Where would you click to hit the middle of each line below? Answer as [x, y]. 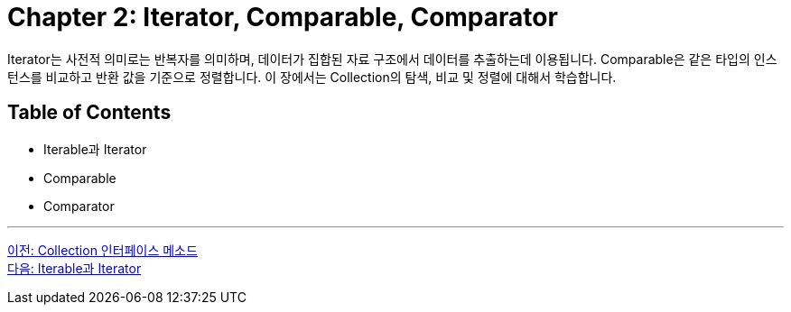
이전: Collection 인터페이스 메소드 [102, 250]
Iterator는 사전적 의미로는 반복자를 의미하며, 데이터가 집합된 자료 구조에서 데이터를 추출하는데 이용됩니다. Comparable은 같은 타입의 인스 [392, 59]
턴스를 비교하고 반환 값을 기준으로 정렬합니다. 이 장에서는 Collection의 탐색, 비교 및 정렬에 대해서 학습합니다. [312, 77]
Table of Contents [89, 113]
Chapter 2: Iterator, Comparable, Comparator [283, 17]
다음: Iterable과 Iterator [74, 268]
